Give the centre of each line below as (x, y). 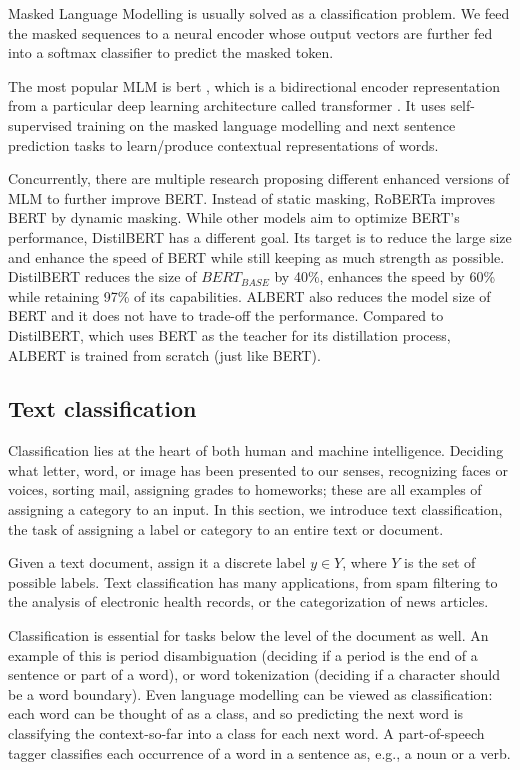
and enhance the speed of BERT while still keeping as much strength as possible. (256, 256)
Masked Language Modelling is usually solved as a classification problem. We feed (259, 13)
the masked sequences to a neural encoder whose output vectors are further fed (250, 32)
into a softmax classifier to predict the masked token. (171, 52)
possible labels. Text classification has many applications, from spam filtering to (253, 581)
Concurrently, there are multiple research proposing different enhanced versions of (259, 178)
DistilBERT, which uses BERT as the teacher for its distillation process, (229, 334)
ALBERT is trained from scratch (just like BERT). (164, 354)
